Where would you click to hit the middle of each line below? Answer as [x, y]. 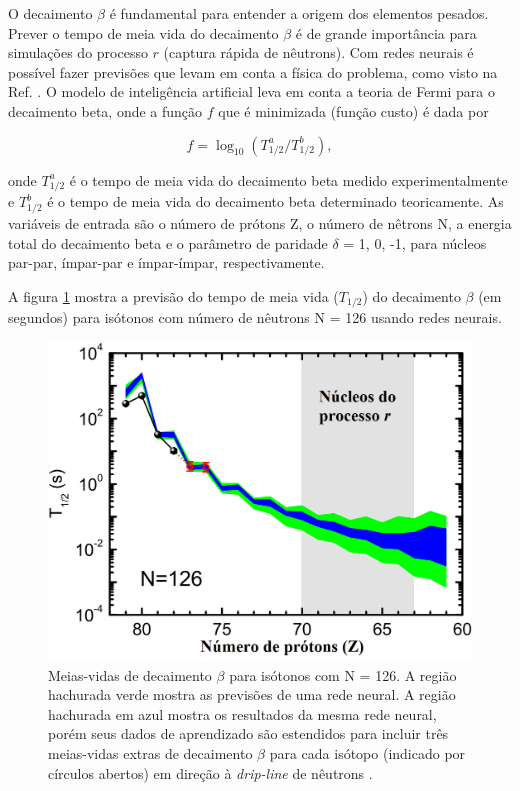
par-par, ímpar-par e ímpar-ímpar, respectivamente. [166, 262]
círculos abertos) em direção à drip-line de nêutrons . [210, 772]
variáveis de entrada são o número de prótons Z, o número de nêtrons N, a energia [260, 223]
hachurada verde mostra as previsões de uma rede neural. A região [252, 694]
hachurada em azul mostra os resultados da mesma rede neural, [242, 713]
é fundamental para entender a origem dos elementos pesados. [299, 13]
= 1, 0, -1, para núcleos [415, 242]
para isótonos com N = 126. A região [343, 674]
